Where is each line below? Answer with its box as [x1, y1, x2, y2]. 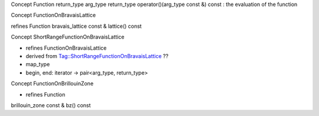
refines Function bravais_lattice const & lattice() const [11, 22, 142, 30]
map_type [25, 61, 50, 68]
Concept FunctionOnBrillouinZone [11, 80, 94, 87]
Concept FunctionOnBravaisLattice [11, 12, 96, 19]
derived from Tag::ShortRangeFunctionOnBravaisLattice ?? [25, 52, 168, 59]
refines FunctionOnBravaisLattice [25, 44, 107, 51]
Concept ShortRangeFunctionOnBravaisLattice [11, 33, 125, 41]
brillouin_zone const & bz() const [11, 101, 91, 109]
